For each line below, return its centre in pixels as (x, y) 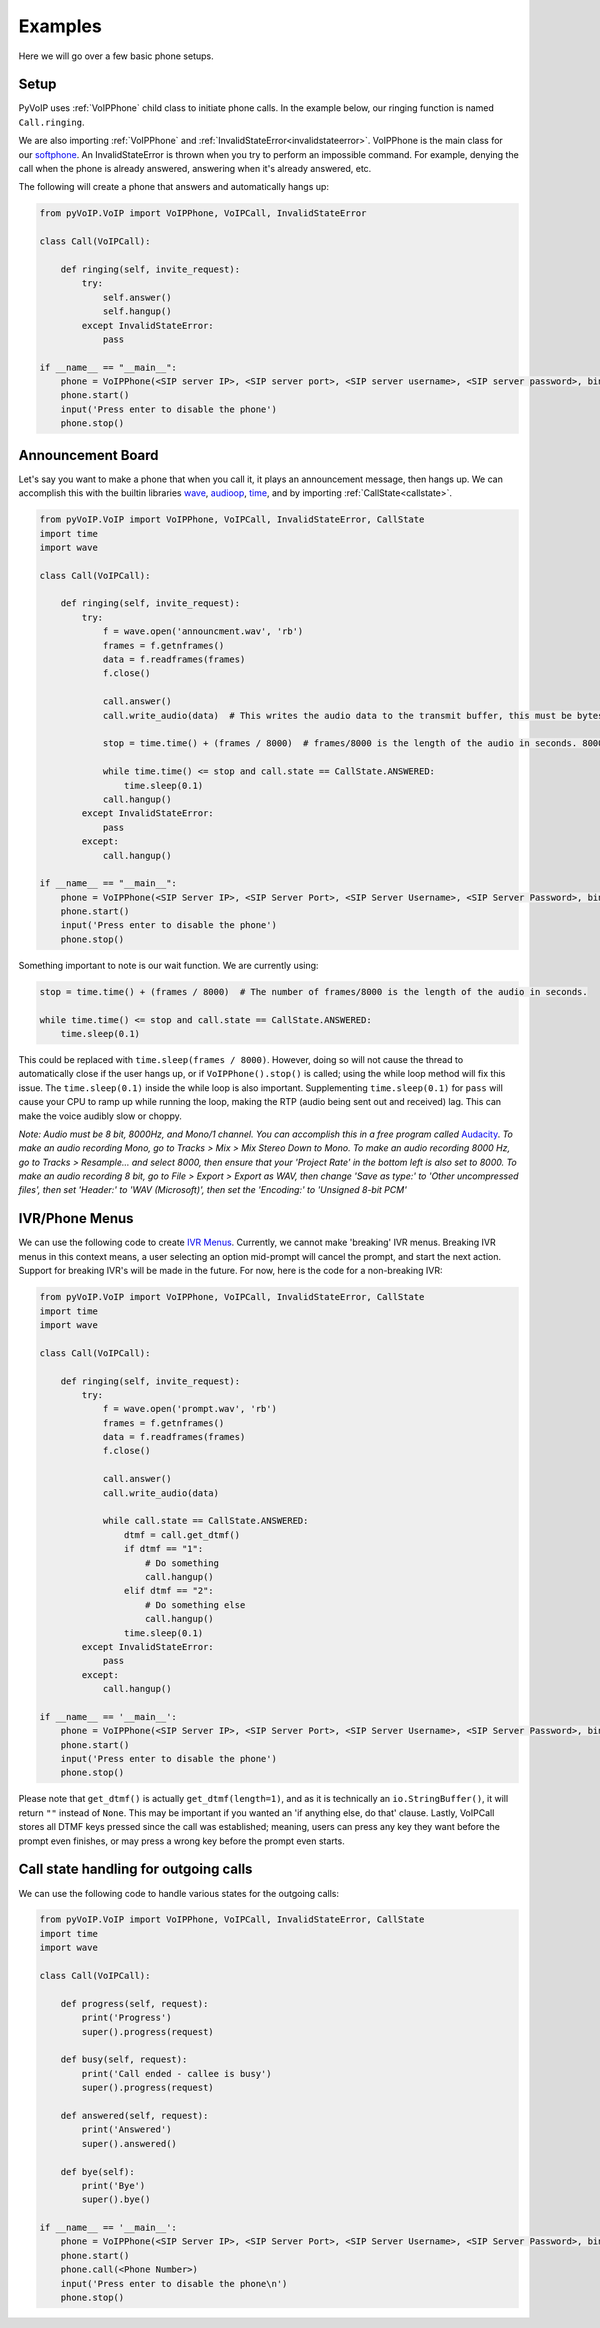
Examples (60, 26)
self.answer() (137, 297)
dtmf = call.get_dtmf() (181, 1534)
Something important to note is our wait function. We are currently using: (168, 965)
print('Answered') (126, 2129)
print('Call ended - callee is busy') (176, 2073)
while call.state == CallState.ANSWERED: (205, 1521)
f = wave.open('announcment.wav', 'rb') (203, 631)
